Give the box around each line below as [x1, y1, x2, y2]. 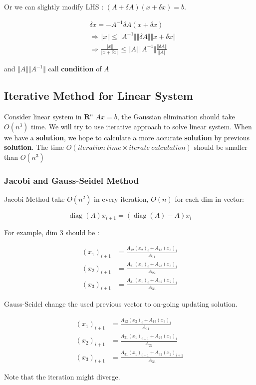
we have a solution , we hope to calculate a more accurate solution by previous [4, 132, 250, 142]
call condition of [48, 63, 102, 74]
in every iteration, [94, 194, 149, 204]
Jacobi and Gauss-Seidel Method [4, 174, 139, 186]
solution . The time [4, 142, 64, 152]
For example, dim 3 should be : [4, 227, 99, 237]
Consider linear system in [4, 111, 82, 122]
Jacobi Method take [4, 194, 65, 204]
